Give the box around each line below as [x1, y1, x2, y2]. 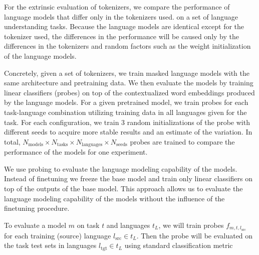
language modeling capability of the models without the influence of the [4, 193, 225, 203]
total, [4, 136, 21, 147]
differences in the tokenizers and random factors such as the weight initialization [4, 41, 251, 51]
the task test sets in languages [4, 240, 97, 250]
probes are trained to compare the [130, 136, 235, 147]
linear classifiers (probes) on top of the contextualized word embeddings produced [4, 87, 255, 97]
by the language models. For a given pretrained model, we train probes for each [4, 97, 248, 107]
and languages [106, 219, 150, 230]
